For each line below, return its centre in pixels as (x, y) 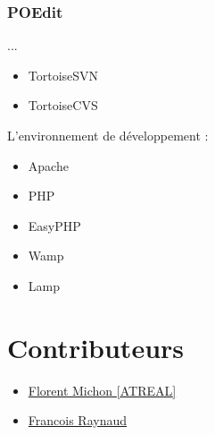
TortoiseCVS (63, 105)
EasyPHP (54, 225)
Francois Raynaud (77, 420)
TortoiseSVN (63, 75)
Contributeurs (96, 347)
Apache (48, 165)
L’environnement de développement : (108, 135)
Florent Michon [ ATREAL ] (102, 390)
